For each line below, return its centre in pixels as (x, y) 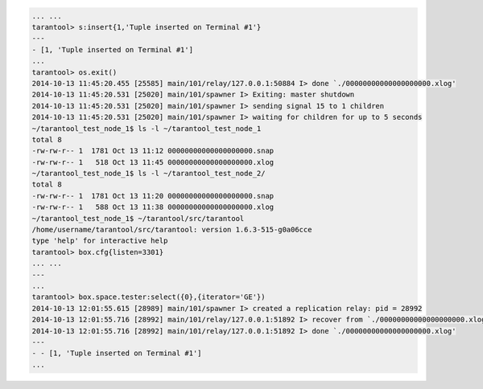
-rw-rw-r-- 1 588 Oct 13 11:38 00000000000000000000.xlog (153, 207)
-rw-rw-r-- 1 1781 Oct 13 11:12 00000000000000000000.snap (153, 151)
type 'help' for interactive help (100, 241)
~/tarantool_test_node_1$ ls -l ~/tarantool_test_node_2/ (149, 174)
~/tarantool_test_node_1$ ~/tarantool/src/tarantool (138, 218)
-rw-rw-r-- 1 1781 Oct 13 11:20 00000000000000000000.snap (153, 196)
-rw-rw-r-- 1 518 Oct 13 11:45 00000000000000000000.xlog (153, 162)
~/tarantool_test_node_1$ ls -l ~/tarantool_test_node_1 (147, 128)
